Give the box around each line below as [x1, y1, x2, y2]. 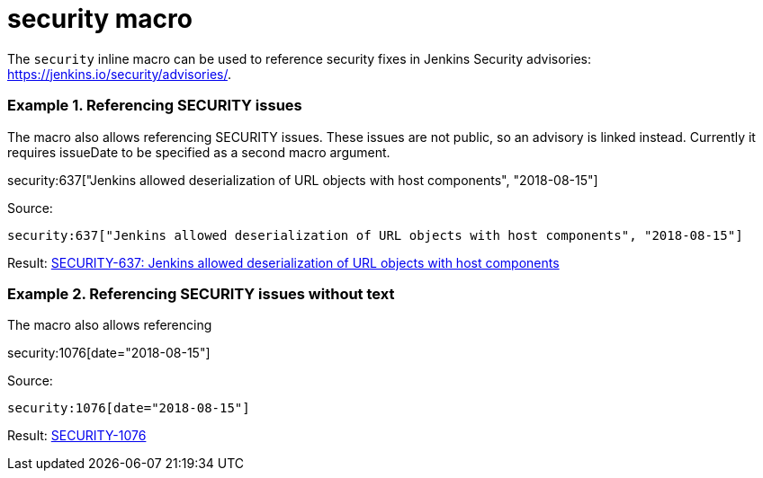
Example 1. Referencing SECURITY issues [7, 96, 302, 115]
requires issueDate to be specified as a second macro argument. [7, 144, 390, 160]
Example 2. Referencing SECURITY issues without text [7, 284, 395, 303]
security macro [7, 4, 193, 34]
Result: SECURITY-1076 [7, 428, 147, 444]
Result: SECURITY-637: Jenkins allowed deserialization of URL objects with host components [7, 254, 560, 270]
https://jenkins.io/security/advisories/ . [7, 66, 231, 82]
